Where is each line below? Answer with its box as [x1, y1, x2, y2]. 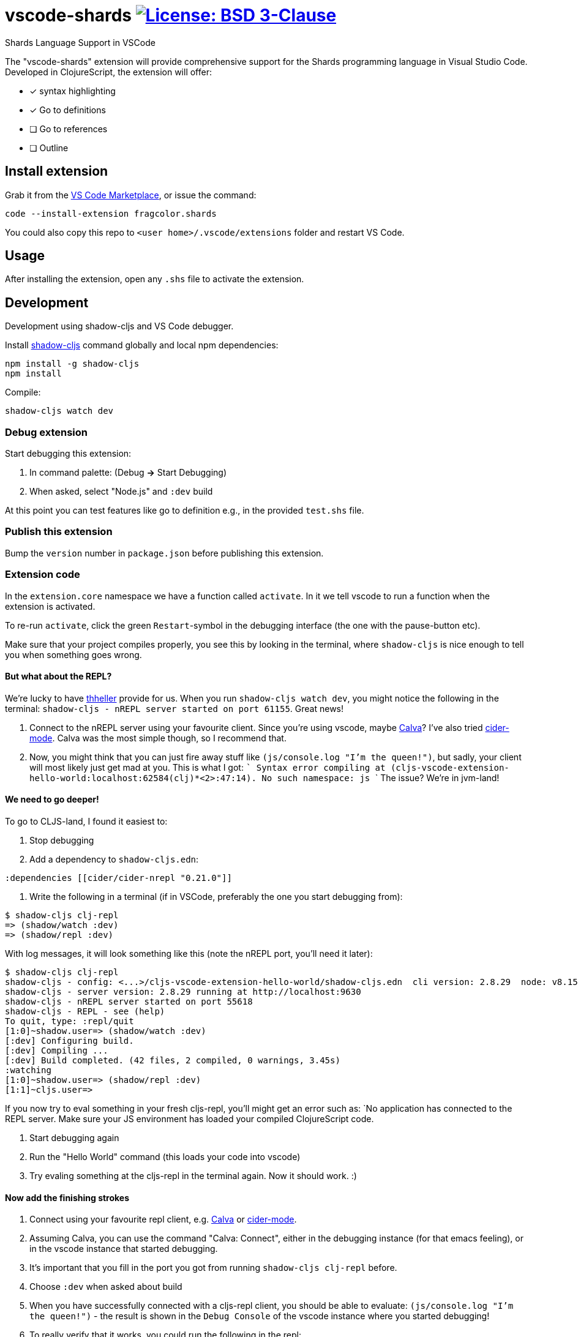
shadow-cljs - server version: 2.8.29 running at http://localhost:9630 [5, 986, 361, 997]
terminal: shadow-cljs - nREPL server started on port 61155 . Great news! [5, 703, 344, 714]
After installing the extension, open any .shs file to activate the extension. [5, 274, 304, 285]
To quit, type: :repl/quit [5, 1016, 134, 1026]
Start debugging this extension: [5, 448, 132, 459]
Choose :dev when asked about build [29, 1281, 182, 1292]
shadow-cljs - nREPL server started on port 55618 [5, 996, 253, 1006]
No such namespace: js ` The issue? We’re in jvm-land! [261, 772, 500, 783]
